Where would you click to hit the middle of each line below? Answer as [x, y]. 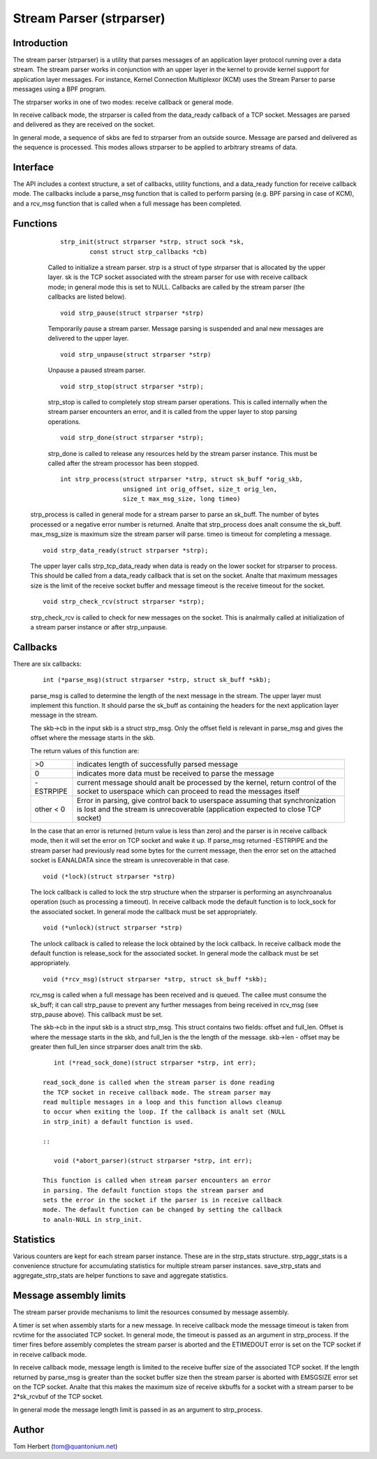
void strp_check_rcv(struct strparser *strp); [124, 602]
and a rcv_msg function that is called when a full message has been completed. [127, 204]
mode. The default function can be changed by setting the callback [162, 1210]
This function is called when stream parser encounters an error [157, 1181]
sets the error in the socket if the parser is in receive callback [162, 1200]
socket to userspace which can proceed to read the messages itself [188, 792]
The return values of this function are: [85, 750]
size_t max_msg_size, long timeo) [182, 499]
